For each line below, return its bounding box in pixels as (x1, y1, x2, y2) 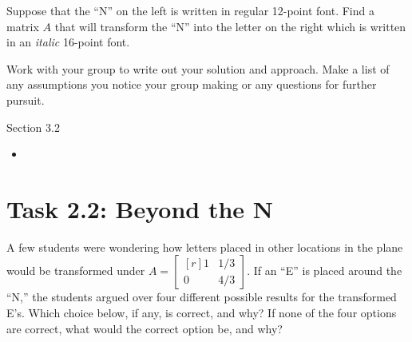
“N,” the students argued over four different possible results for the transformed (6, 288, 397, 305)
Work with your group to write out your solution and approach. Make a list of (6, 60, 390, 77)
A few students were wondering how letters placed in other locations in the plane (6, 238, 403, 255)
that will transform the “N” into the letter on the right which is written (54, 18, 406, 34)
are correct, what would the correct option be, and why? (6, 320, 283, 336)
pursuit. (6, 91, 45, 108)
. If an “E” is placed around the (247, 262, 402, 279)
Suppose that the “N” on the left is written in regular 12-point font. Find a (6, 2, 374, 18)
